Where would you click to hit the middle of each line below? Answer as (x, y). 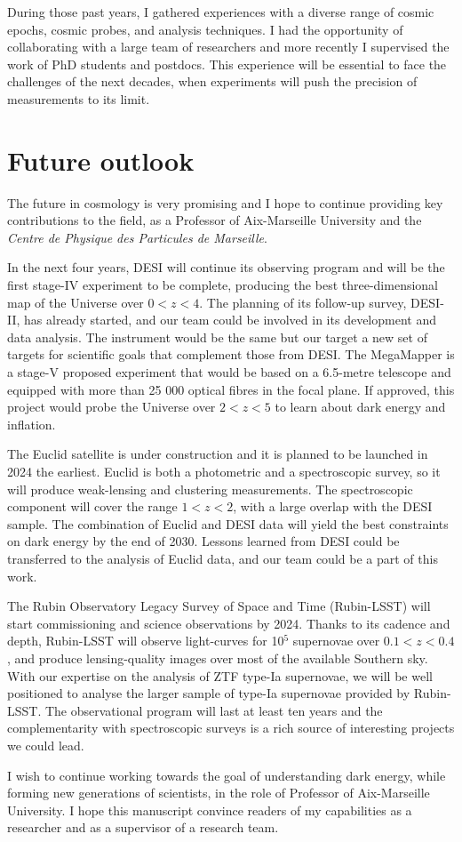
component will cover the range (92, 506)
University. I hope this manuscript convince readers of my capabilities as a (210, 810)
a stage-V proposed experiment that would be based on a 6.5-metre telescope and (229, 372)
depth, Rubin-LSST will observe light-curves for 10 (146, 641)
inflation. (32, 424)
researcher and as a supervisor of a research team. (143, 827)
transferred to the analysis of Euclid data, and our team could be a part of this (223, 558)
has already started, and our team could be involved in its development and (230, 320)
